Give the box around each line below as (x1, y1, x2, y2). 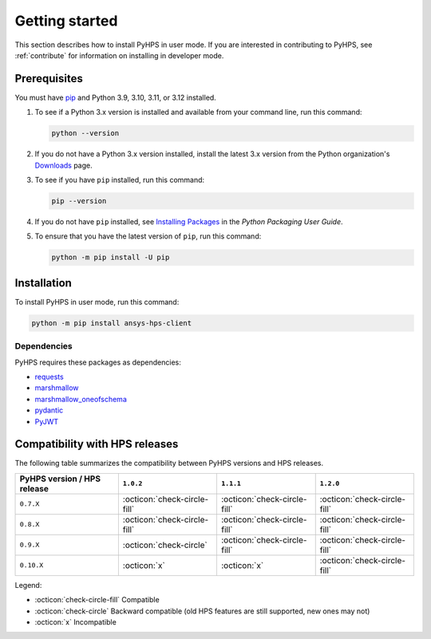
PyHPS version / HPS (19, 473, 101, 484)
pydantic (34, 405, 64, 415)
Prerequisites (14, 72, 83, 85)
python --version (51, 128, 120, 138)
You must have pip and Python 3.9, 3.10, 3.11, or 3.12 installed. (14, 93, 217, 102)
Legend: (14, 580, 42, 590)
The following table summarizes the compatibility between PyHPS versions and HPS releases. (14, 459, 323, 468)
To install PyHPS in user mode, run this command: (14, 297, 180, 306)
